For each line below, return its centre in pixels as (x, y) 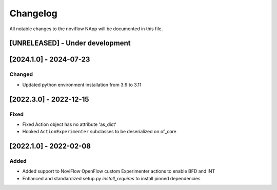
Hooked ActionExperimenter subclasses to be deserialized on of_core (99, 132)
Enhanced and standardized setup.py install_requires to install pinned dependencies (111, 178)
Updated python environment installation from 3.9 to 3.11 (82, 85)
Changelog (33, 13)
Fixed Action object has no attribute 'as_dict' (69, 124)
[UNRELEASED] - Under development (70, 43)
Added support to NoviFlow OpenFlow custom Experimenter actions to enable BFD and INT (119, 171)
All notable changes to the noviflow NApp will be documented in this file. (86, 29)
